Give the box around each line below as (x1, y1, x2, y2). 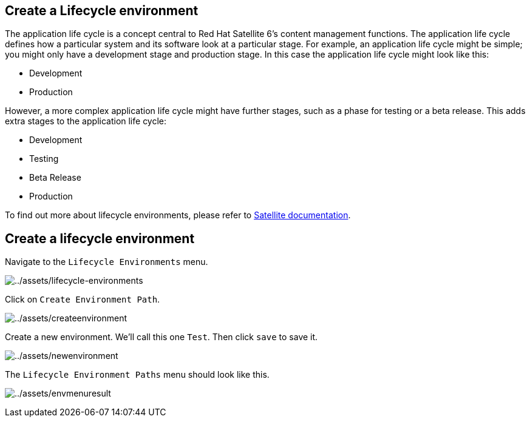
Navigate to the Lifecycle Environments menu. (5, 256, 208, 267)
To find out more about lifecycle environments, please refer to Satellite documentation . (5, 210, 351, 221)
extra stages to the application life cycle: (5, 116, 167, 127)
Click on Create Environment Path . (5, 294, 160, 305)
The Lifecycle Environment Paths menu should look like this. (5, 369, 270, 380)
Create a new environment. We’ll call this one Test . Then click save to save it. (5, 332, 318, 343)
